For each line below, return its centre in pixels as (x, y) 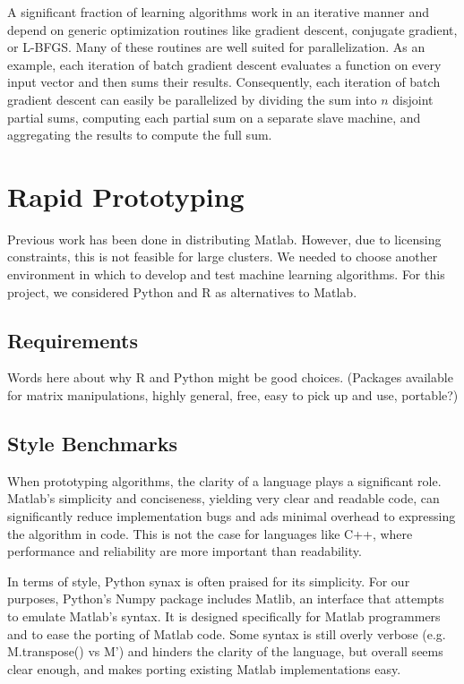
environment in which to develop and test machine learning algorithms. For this (226, 274)
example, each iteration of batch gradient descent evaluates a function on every (224, 64)
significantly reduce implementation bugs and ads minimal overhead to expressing (232, 516)
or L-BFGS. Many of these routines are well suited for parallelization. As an (216, 47)
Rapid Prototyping (126, 196)
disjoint (413, 99)
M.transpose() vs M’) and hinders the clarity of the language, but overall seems (225, 651)
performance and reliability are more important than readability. (185, 551)
